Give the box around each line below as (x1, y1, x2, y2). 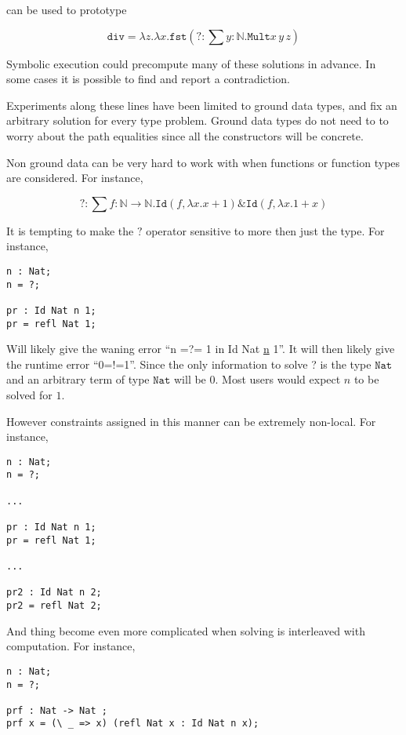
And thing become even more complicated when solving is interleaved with (6, 622, 365, 639)
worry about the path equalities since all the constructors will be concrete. (6, 127, 364, 144)
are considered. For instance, (6, 169, 143, 186)
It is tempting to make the (6, 222, 134, 238)
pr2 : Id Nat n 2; (6, 587, 102, 599)
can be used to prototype (6, 2, 127, 17)
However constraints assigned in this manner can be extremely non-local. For (6, 413, 376, 429)
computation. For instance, (6, 638, 136, 654)
